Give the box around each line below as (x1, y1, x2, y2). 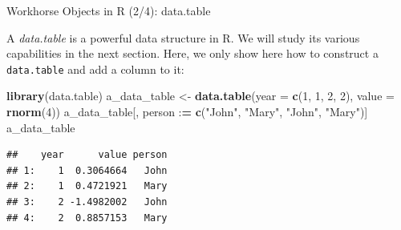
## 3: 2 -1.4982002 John (6, 196, 168, 208)
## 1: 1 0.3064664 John (6, 164, 168, 176)
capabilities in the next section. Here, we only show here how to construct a (6, 45, 379, 62)
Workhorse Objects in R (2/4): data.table (6, 2, 211, 18)
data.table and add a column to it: (6, 60, 184, 77)
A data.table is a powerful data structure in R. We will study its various (6, 29, 360, 46)
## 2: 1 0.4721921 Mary (6, 180, 168, 192)
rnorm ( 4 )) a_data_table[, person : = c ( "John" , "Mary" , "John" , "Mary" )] (6, 103, 368, 120)
